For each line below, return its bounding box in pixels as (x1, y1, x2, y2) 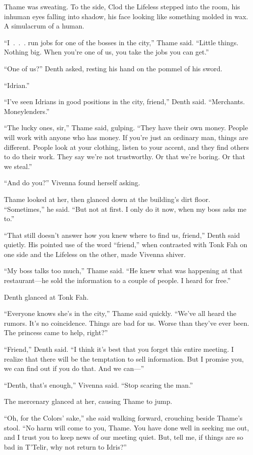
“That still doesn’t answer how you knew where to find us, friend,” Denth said (4, 229, 240, 240)
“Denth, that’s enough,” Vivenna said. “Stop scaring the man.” (4, 379, 193, 390)
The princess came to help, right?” (4, 327, 108, 338)
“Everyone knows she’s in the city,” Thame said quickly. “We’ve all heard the (4, 308, 237, 318)
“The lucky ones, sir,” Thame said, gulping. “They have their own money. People (4, 122, 248, 133)
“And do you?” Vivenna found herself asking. (4, 177, 141, 188)
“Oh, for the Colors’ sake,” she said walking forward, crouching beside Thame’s (4, 413, 243, 423)
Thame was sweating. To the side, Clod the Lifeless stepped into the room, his (4, 1, 240, 11)
